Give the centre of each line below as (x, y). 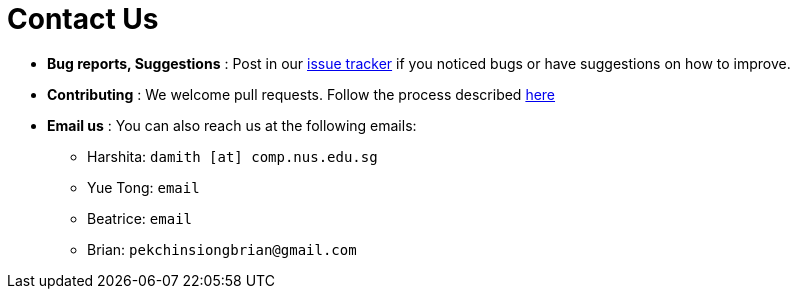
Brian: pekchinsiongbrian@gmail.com (222, 249)
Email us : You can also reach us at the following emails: (232, 125)
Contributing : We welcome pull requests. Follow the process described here (301, 94)
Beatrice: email (139, 218)
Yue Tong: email (143, 187)
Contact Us (83, 19)
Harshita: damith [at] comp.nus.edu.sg (232, 156)
